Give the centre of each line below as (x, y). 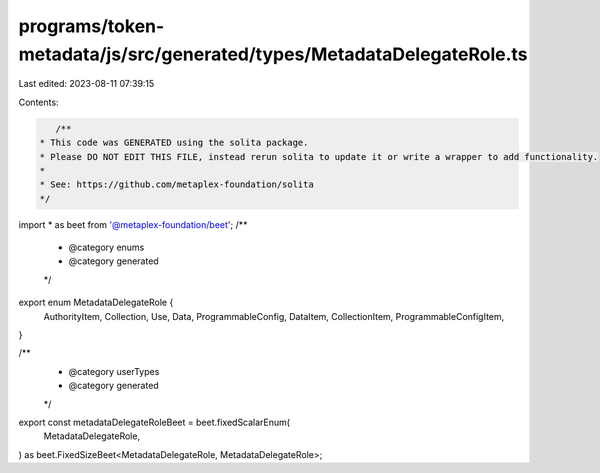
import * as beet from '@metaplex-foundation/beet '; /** (133, 224)
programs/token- (91, 26)
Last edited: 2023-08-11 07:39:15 (86, 84)
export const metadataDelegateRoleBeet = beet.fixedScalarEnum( (154, 422)
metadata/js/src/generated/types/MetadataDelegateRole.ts (273, 54)
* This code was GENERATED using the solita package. (174, 143)
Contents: (38, 102)
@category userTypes (114, 371)
